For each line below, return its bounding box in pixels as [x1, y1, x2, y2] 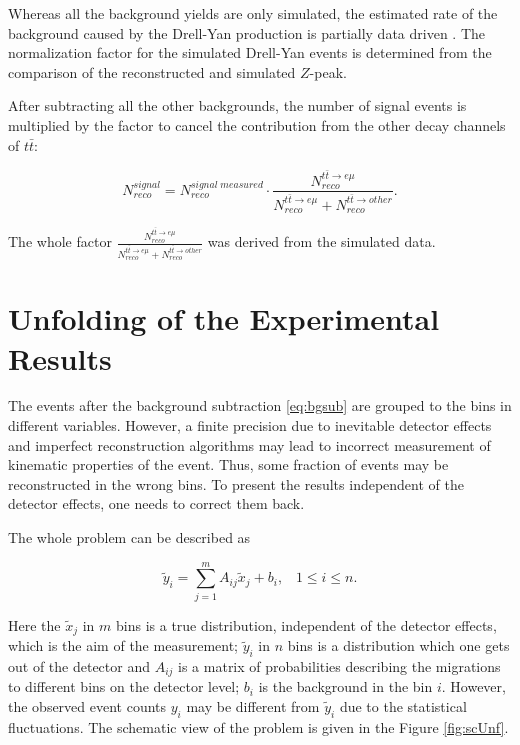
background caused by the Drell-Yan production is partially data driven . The [8, 22, 486, 43]
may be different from [186, 696, 320, 717]
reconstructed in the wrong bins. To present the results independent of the [8, 473, 464, 494]
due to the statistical [339, 696, 467, 717]
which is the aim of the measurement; [8, 635, 238, 656]
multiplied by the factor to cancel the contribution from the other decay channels [8, 114, 506, 135]
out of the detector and [8, 655, 150, 676]
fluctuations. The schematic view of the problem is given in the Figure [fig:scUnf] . [8, 716, 509, 737]
